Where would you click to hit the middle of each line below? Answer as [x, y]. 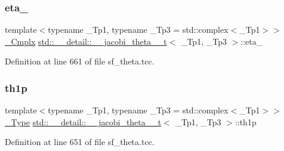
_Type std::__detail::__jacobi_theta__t [83, 121]
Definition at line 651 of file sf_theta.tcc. [80, 142]
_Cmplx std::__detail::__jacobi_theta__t [86, 41]
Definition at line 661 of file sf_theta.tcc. [80, 61]
